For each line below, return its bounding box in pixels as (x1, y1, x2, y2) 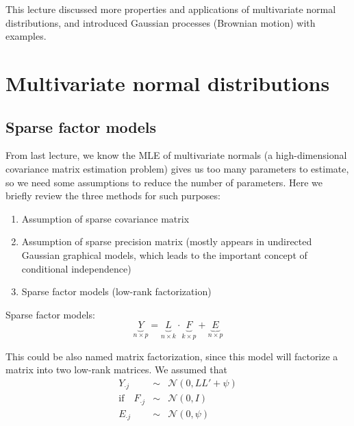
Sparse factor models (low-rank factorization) (21, 284, 212, 299)
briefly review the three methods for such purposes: (5, 188, 220, 203)
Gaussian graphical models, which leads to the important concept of (21, 247, 307, 262)
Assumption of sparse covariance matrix (21, 211, 190, 225)
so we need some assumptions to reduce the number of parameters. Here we (5, 175, 323, 189)
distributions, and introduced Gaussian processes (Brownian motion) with (5, 15, 316, 29)
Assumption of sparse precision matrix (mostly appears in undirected (21, 234, 312, 249)
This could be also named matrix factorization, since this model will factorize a (5, 349, 338, 363)
